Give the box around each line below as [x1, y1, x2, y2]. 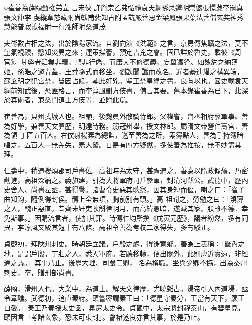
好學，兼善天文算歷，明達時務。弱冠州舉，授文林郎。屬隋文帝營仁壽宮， [10, 120, 241, 130]
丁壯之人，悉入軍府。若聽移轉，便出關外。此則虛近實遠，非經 [51, 248, 248, 258]
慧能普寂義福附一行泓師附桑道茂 [4, 21, 106, 32]
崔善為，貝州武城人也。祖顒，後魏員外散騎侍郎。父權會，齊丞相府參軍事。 [4, 111, 241, 121]
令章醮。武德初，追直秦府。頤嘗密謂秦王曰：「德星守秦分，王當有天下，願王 [4, 293, 245, 303]
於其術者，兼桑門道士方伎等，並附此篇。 [4, 95, 133, 105]
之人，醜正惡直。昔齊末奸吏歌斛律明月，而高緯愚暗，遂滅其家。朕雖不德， [4, 203, 241, 213]
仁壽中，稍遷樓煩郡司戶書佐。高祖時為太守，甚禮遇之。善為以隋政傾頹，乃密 [4, 165, 248, 175]
